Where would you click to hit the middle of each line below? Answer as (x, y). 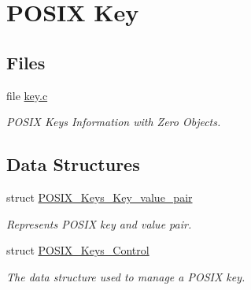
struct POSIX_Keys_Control (78, 250)
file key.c (27, 95)
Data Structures (73, 164)
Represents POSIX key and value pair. (99, 223)
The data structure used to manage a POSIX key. (126, 276)
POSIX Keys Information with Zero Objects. (114, 122)
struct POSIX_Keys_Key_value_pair (100, 197)
